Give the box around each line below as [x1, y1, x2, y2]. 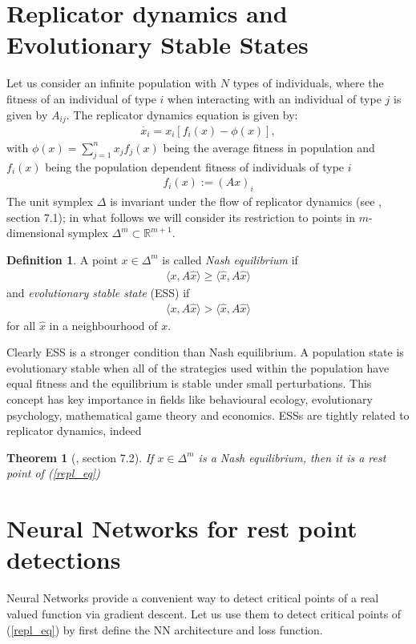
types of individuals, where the [232, 74, 384, 91]
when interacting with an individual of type [168, 90, 382, 107]
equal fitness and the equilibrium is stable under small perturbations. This [6, 375, 372, 392]
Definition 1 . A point [6, 251, 118, 268]
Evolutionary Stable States [6, 28, 309, 61]
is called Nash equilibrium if [162, 251, 298, 268]
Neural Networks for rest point [6, 512, 357, 545]
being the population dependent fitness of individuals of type [45, 158, 345, 175]
